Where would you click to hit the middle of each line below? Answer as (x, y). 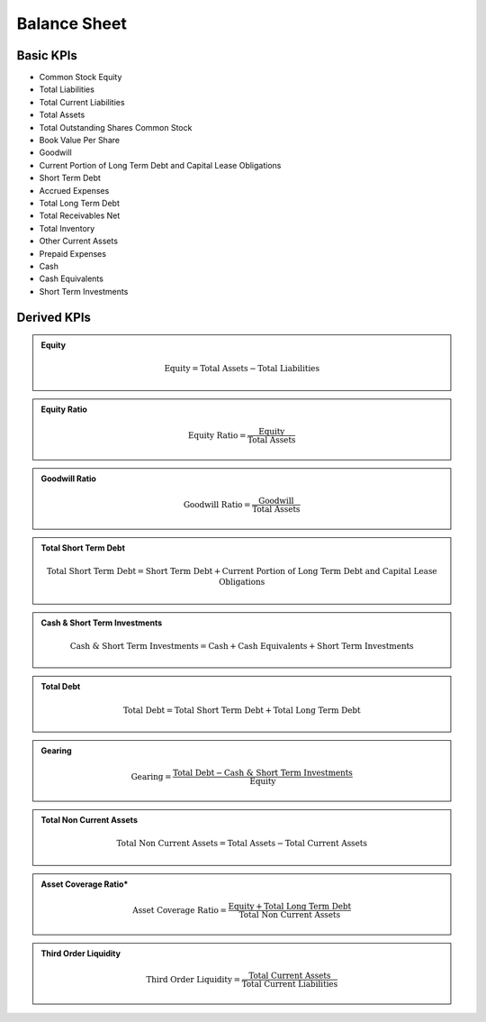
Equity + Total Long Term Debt (290, 906)
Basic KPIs (47, 55)
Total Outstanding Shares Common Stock (116, 127)
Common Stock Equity (81, 78)
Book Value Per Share (80, 141)
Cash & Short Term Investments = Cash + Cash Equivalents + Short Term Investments (242, 646)
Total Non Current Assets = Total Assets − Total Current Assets (242, 844)
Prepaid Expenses (73, 253)
